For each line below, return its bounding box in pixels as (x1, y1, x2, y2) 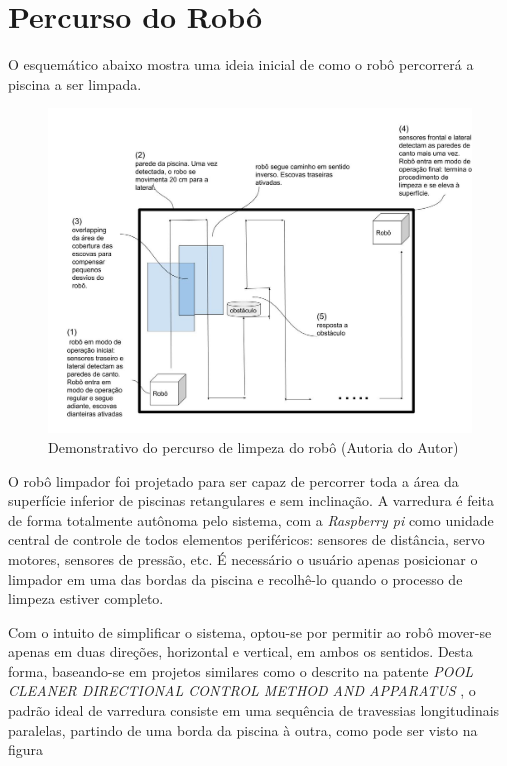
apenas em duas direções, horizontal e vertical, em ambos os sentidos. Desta (8, 641, 473, 662)
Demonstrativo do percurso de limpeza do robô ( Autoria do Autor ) (48, 436, 459, 457)
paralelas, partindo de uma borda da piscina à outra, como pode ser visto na (8, 719, 478, 740)
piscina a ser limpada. (8, 73, 142, 94)
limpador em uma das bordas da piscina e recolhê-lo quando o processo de (8, 568, 463, 589)
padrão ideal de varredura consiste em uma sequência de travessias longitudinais (8, 700, 500, 721)
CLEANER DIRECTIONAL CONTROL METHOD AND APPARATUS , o (8, 680, 476, 701)
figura (8, 739, 44, 760)
